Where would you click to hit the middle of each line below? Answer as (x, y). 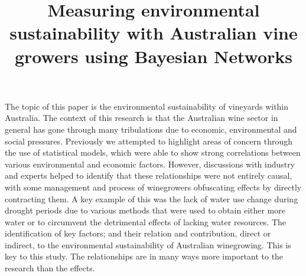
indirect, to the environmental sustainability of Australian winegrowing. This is (148, 244)
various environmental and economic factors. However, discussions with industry (150, 164)
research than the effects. (50, 268)
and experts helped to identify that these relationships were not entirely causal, (149, 175)
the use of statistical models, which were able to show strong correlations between (153, 152)
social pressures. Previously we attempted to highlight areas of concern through (149, 141)
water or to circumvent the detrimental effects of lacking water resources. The (146, 221)
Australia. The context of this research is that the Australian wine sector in (141, 118)
